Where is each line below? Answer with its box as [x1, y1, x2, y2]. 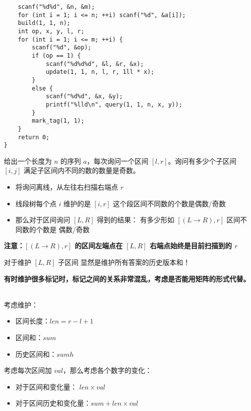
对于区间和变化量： [15, 381, 77, 391]
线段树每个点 [15, 198, 57, 208]
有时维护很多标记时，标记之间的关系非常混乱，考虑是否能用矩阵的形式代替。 [4, 273, 250, 283]
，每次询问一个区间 [86, 155, 148, 166]
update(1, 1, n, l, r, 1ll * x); [45, 68, 154, 76]
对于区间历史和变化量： [15, 398, 91, 408]
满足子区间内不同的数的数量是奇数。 [23, 165, 140, 175]
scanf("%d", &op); [32, 44, 91, 51]
